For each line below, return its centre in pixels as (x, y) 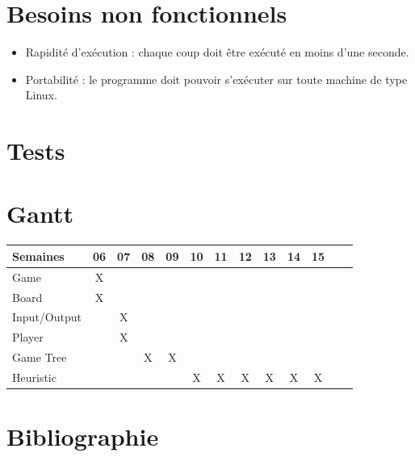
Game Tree (40, 357)
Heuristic (34, 377)
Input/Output (47, 317)
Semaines (38, 256)
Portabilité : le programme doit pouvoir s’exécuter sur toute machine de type (216, 79)
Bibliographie (83, 436)
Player (28, 337)
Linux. (41, 95)
